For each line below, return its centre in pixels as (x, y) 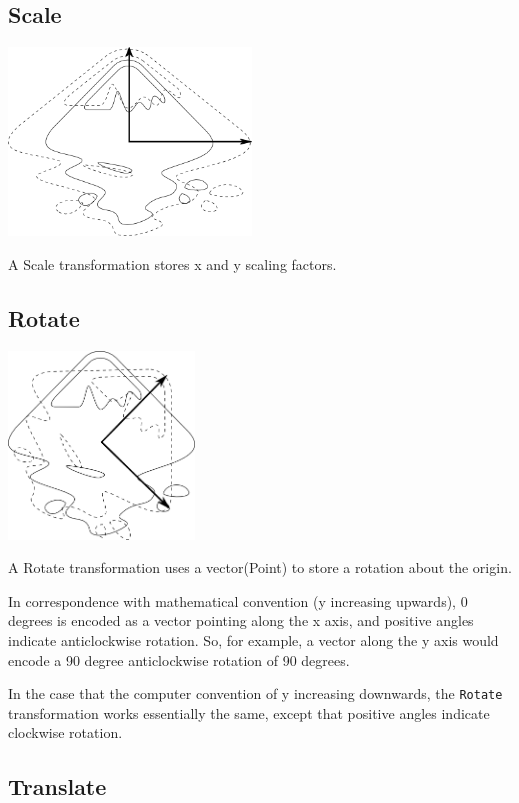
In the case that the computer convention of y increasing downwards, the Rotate (255, 693)
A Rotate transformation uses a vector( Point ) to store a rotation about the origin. (260, 567)
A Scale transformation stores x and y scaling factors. (172, 263)
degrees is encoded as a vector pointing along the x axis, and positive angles (241, 620)
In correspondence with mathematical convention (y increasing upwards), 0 (238, 600)
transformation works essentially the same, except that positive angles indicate (249, 712)
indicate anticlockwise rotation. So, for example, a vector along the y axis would (253, 639)
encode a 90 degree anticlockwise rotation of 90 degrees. (179, 659)
